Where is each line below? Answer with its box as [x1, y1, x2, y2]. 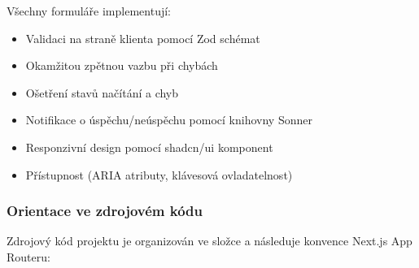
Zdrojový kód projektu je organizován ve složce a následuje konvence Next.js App [7, 232, 412, 249]
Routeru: [7, 248, 50, 265]
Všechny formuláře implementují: [7, 2, 171, 19]
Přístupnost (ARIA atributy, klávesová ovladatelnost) [25, 166, 293, 183]
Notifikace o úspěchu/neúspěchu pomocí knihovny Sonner [25, 111, 312, 128]
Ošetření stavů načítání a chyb [25, 84, 179, 101]
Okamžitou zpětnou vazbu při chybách [25, 57, 218, 74]
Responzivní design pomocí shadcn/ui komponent [25, 138, 273, 155]
